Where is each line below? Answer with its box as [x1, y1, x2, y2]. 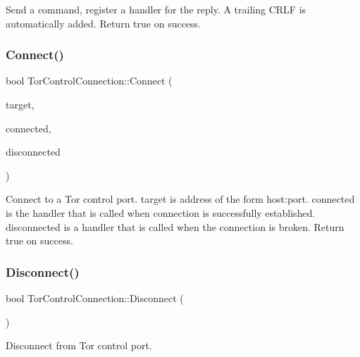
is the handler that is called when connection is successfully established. [6, 205, 316, 220]
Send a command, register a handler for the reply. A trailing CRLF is [6, 2, 306, 16]
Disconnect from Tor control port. [6, 338, 152, 353]
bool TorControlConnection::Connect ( [6, 73, 173, 88]
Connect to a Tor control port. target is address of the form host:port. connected [6, 192, 355, 206]
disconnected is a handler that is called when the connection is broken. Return [6, 219, 345, 234]
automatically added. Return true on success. [6, 15, 201, 30]
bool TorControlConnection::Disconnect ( [6, 290, 184, 305]
